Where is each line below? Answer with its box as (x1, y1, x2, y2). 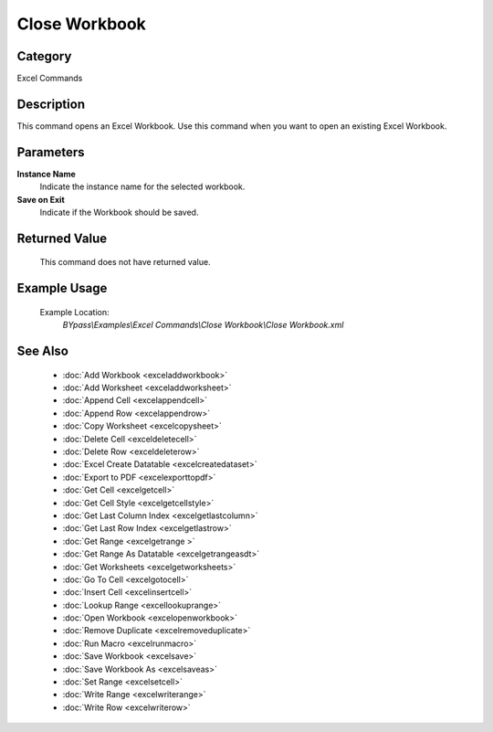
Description (16, 96, 86, 111)
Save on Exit (16, 194, 66, 205)
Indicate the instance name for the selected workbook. (39, 181, 246, 192)
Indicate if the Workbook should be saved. (39, 207, 199, 218)
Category (16, 48, 72, 64)
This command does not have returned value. (39, 257, 211, 268)
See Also (16, 344, 68, 359)
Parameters (16, 144, 85, 160)
